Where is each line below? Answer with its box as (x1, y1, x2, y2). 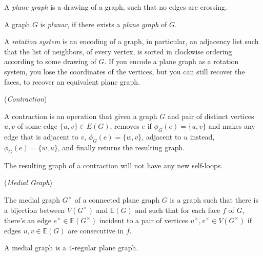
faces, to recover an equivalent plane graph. (4, 76, 140, 87)
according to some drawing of (4, 56, 96, 67)
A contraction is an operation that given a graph (4, 110, 157, 121)
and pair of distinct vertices (167, 110, 254, 121)
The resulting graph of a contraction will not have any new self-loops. (4, 160, 223, 170)
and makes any (208, 121, 255, 131)
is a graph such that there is (170, 194, 258, 205)
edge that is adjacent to (4, 131, 78, 142)
